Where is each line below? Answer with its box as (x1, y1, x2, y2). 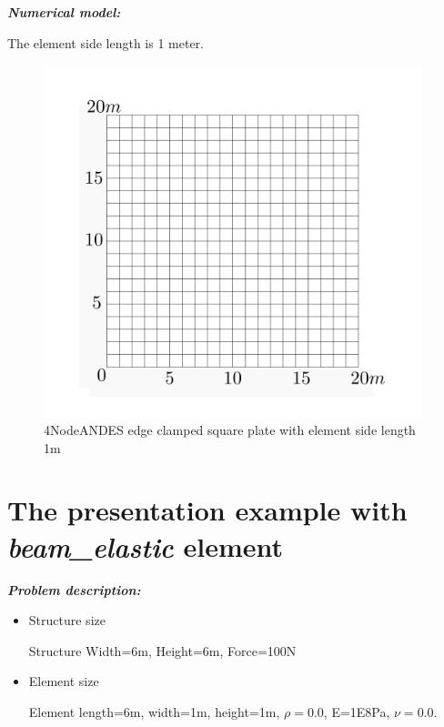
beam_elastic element (7, 527, 284, 565)
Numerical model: (7, 3, 121, 21)
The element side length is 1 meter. (7, 33, 204, 52)
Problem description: (7, 580, 141, 599)
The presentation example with (7, 491, 408, 529)
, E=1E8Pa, (323, 702, 390, 721)
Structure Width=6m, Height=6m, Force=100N (28, 641, 297, 660)
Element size (28, 671, 99, 691)
